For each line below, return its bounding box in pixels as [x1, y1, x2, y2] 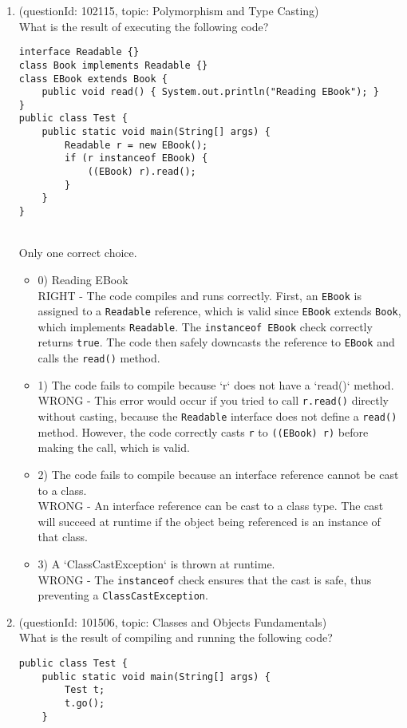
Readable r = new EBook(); [65, 139, 208, 151]
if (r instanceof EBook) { [65, 152, 208, 164]
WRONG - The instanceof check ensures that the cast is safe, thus [38, 571, 372, 588]
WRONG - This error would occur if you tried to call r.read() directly [38, 392, 389, 409]
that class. [38, 528, 88, 545]
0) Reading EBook [38, 271, 128, 287]
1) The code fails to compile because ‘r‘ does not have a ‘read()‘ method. [38, 376, 394, 393]
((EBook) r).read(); [87, 166, 196, 178]
